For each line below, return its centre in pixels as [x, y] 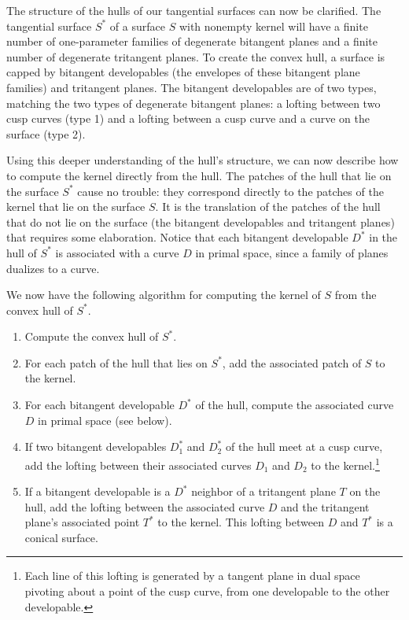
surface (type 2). [46, 133]
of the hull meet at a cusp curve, [304, 447]
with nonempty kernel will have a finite [273, 26]
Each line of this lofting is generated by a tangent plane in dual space [192, 576]
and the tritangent [325, 506]
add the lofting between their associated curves [138, 465]
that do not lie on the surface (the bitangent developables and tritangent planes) [201, 221]
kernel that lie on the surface [76, 207]
